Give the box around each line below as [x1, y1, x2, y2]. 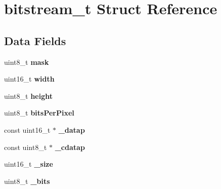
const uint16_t [4, 124, 51, 135]
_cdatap [55, 141, 85, 152]
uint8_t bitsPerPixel [4, 107, 75, 118]
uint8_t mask [4, 56, 49, 67]
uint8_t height [4, 90, 53, 101]
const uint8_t [4, 141, 47, 152]
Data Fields [4, 32, 66, 48]
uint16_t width [4, 73, 55, 84]
